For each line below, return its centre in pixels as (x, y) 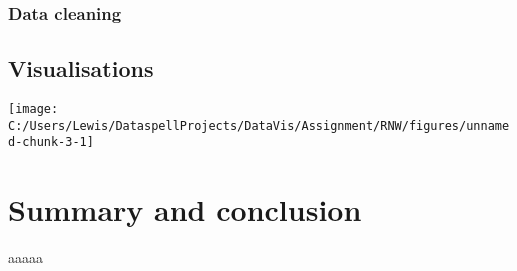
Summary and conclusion (185, 209)
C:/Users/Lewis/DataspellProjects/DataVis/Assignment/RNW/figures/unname (259, 125)
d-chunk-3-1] (51, 142)
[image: (33, 109)
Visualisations (81, 68)
